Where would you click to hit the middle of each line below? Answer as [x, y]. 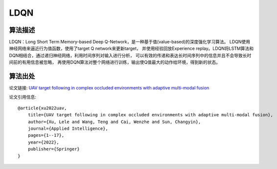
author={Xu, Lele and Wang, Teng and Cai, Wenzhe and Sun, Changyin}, [114, 122]
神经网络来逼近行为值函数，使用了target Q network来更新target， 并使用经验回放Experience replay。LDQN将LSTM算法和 [131, 48]
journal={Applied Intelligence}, [68, 129]
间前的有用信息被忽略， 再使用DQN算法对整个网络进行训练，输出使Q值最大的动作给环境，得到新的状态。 [115, 62]
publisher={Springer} [54, 149]
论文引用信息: [23, 97]
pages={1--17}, [46, 135]
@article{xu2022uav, [42, 108]
